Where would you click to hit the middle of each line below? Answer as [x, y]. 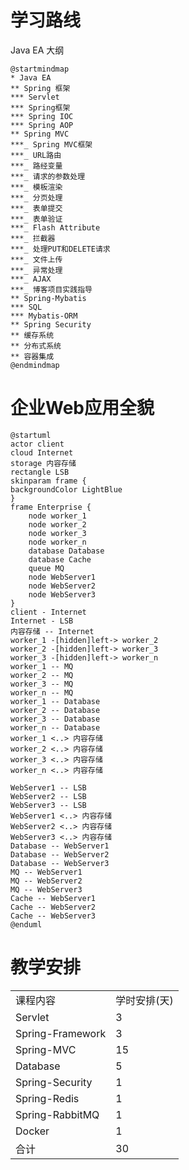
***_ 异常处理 [36, 270]
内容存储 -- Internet [52, 631]
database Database [66, 551]
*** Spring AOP [42, 125]
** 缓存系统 [32, 335]
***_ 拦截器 [33, 238]
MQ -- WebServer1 [46, 872]
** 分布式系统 [36, 346]
